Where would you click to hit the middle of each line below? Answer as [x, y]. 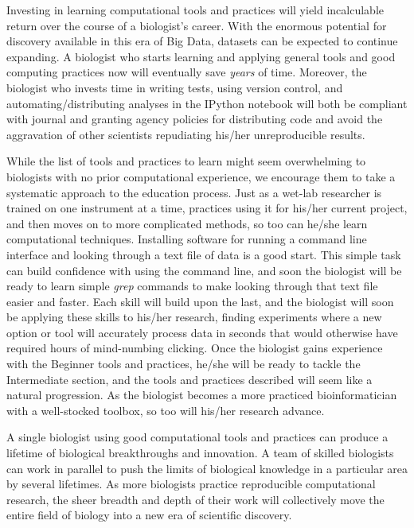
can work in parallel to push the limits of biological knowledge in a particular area [207, 468]
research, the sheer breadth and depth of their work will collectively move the [195, 499]
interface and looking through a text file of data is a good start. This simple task [204, 254]
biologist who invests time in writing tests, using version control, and [175, 87]
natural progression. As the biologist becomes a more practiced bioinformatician [202, 395]
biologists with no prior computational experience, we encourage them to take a [201, 176]
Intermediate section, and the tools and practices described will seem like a [189, 379]
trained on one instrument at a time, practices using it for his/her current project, [207, 208]
